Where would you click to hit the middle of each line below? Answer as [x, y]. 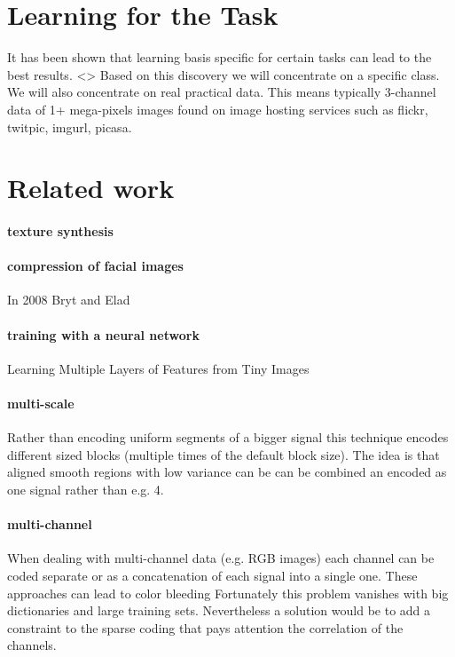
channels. [32, 645]
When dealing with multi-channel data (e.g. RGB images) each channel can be [221, 558]
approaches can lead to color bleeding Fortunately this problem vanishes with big [228, 593]
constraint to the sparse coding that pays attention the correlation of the [205, 627]
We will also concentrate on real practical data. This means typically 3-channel [222, 92]
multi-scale [41, 404]
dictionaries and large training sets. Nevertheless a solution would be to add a [219, 610]
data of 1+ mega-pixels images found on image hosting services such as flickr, [218, 109]
